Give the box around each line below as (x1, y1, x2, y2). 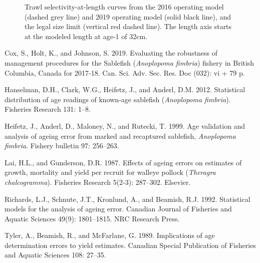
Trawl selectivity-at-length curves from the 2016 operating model (25, 2, 224, 12)
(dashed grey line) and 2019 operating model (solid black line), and (25, 11, 231, 22)
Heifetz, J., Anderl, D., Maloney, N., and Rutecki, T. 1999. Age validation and (5, 120, 245, 131)
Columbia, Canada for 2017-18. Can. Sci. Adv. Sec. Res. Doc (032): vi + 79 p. (5, 67, 245, 78)
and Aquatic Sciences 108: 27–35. (5, 249, 106, 260)
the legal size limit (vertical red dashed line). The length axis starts (25, 21, 232, 32)
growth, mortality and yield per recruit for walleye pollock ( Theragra (5, 167, 216, 177)
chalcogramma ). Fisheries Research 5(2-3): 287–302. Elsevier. (5, 176, 191, 187)
